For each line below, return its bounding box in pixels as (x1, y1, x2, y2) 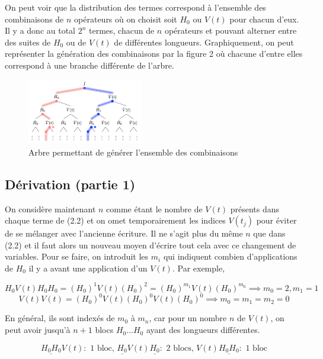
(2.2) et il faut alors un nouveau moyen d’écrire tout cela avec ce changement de (5, 238, 296, 251)
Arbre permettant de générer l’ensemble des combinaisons (28, 145, 238, 158)
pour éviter (256, 214, 297, 227)
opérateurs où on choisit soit (74, 12, 177, 25)
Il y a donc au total (5, 24, 75, 37)
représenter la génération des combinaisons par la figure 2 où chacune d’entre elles (5, 47, 303, 60)
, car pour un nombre (149, 312, 227, 324)
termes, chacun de (89, 24, 155, 37)
